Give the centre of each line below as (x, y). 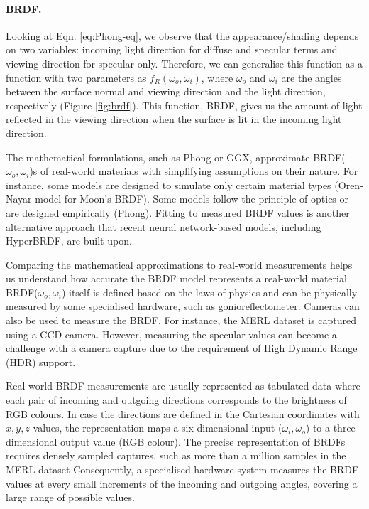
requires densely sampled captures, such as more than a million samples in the (176, 455)
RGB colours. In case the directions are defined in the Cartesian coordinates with (183, 413)
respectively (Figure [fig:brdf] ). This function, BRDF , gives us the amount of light (184, 105)
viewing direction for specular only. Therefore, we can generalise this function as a (184, 63)
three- (346, 428)
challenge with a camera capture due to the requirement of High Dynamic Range (182, 348)
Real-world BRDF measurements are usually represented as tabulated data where (183, 386)
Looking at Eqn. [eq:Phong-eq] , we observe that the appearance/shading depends (182, 35)
